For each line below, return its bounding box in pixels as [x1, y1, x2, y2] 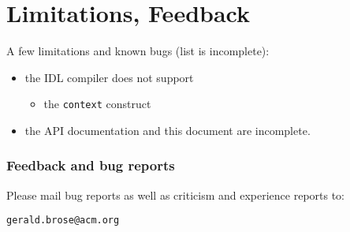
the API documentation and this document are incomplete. [24, 122, 311, 138]
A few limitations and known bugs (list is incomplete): [6, 43, 270, 59]
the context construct [43, 95, 151, 112]
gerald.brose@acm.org [6, 215, 120, 226]
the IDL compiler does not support [24, 69, 194, 85]
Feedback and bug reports [6, 155, 175, 175]
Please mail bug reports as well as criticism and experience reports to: [6, 186, 345, 203]
